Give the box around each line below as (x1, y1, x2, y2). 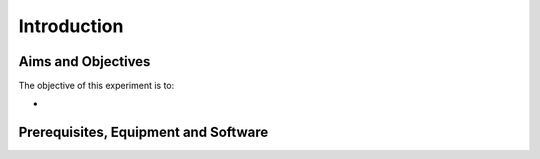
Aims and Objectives (18, 53, 151, 70)
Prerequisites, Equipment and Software (18, 124, 269, 141)
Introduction (18, 15, 124, 37)
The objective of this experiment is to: (18, 80, 175, 92)
